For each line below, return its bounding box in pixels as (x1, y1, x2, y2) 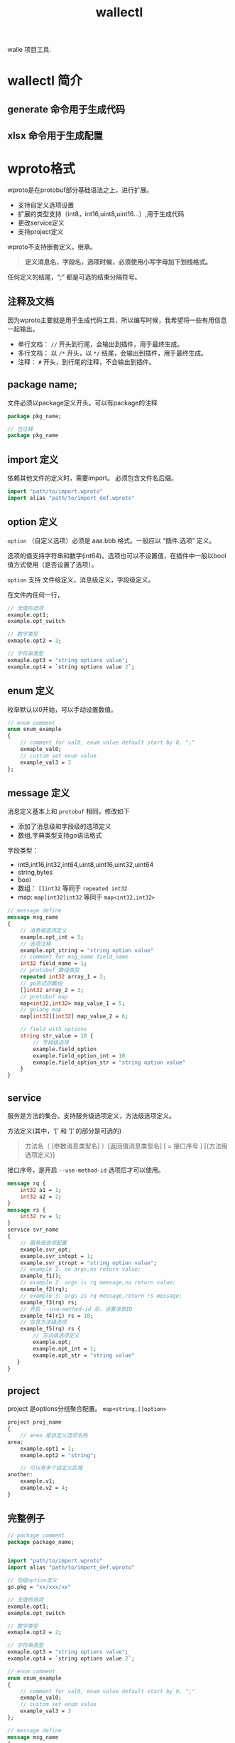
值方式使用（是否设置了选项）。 (7, 560, 98, 569)
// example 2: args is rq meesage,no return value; (20, 1279, 176, 1286)
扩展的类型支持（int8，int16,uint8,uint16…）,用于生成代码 (17, 210, 185, 218)
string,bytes (17, 868, 53, 877)
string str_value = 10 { (20, 1033, 94, 1040)
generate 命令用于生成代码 (7, 103, 126, 115)
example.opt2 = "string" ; (20, 1451, 97, 1459)
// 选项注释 (20, 940, 51, 947)
